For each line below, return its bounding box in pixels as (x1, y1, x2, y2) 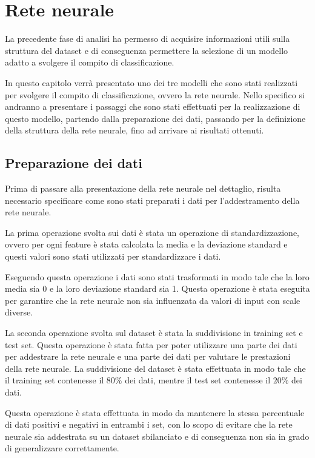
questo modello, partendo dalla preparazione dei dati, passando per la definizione (5, 112, 306, 124)
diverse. (5, 306, 33, 318)
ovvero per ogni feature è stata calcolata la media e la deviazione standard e (5, 238, 288, 251)
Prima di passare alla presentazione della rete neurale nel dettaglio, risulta (5, 182, 281, 195)
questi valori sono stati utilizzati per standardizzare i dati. (5, 250, 221, 263)
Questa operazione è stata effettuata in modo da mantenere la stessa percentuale (5, 406, 305, 419)
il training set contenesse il (5, 374, 104, 386)
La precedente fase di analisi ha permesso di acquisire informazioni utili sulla (5, 32, 290, 45)
